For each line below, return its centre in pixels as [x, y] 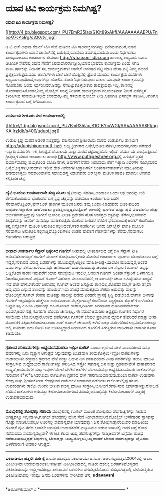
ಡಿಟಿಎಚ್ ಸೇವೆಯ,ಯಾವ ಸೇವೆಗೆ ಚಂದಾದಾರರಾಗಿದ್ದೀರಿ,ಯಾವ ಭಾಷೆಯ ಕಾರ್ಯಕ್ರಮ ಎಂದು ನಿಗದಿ [73, 63]
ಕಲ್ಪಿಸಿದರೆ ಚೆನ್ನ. [16, 178]
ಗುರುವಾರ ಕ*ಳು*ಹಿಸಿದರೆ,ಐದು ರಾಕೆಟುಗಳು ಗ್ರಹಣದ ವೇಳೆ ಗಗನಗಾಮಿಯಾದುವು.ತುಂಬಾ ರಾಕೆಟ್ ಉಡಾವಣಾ [80, 375]
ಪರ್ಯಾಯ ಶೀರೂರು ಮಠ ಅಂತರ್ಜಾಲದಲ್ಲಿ [35, 115]
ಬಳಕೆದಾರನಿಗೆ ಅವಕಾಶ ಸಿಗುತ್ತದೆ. [28, 444]
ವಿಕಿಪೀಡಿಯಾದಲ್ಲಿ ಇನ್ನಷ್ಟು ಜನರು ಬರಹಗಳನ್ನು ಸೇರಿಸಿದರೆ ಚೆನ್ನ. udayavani [60, 475]
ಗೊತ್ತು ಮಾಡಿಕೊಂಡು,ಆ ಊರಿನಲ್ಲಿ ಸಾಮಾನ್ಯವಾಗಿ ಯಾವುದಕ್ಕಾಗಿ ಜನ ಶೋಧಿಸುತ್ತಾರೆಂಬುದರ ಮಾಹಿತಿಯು [77, 422]
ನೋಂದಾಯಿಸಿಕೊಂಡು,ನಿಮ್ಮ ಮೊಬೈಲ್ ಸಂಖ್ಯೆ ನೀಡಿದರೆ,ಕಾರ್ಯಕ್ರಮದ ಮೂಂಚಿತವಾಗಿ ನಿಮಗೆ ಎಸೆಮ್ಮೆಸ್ [76, 90]
